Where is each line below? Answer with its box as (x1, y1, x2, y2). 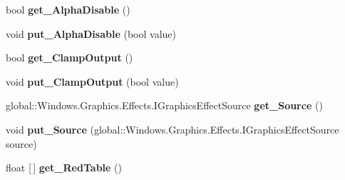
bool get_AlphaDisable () (6, 2, 130, 16)
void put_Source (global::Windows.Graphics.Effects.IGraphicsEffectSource (6, 121, 339, 136)
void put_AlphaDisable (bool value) (6, 26, 176, 41)
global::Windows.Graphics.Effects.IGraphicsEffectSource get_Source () (6, 98, 323, 113)
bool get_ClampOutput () (6, 50, 133, 65)
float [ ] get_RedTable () (6, 160, 122, 175)
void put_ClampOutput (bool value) (6, 74, 179, 89)
